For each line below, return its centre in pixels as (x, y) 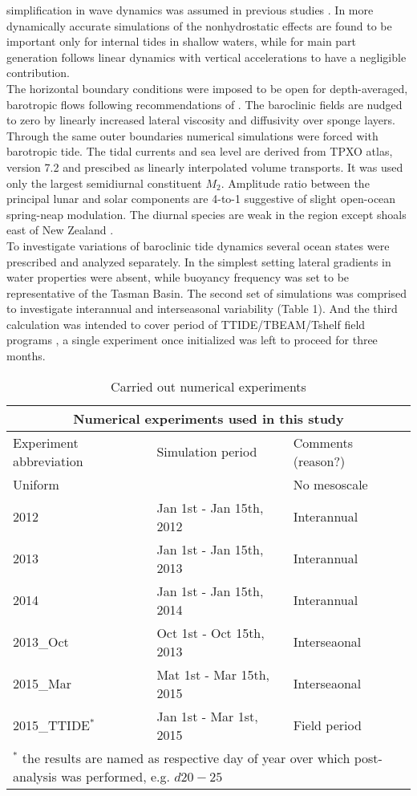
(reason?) (319, 461)
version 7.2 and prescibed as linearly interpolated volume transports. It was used (205, 167)
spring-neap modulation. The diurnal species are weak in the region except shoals (206, 214)
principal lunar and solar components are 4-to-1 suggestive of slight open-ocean (201, 199)
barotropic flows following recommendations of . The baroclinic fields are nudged (204, 104)
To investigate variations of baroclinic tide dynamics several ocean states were (198, 245)
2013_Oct (41, 642)
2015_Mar (42, 684)
